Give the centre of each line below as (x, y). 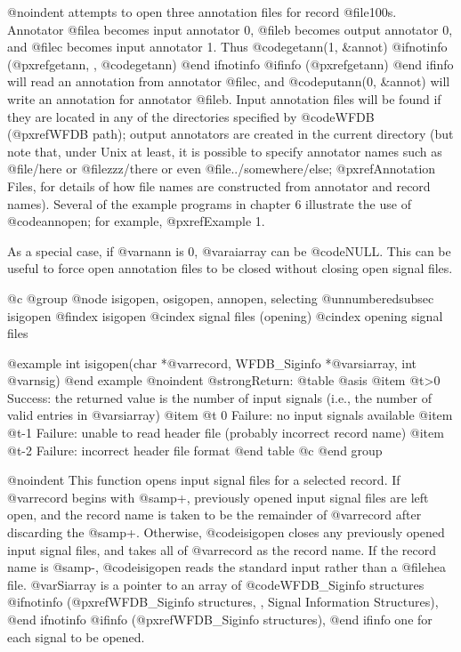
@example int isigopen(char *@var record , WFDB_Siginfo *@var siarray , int (212, 362)
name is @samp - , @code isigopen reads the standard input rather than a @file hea (226, 567)
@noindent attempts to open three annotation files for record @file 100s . (202, 12)
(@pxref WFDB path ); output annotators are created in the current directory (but (230, 134)
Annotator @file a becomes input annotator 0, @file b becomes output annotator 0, (230, 29)
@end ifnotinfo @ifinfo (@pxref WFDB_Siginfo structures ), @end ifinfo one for (220, 619)
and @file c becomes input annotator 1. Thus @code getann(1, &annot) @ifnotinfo (227, 47)
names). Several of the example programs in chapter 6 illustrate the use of (209, 203)
